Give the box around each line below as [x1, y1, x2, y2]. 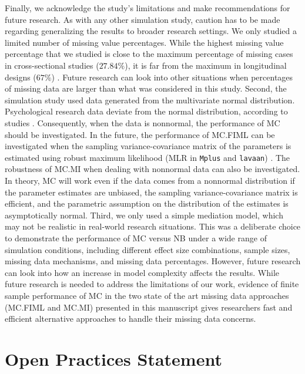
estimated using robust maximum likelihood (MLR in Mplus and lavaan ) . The [5, 151, 290, 163]
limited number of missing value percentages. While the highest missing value [5, 36, 284, 48]
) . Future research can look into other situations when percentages [51, 70, 293, 83]
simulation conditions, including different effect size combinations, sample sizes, [5, 243, 290, 255]
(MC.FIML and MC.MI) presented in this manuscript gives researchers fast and [5, 301, 293, 313]
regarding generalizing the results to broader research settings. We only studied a [5, 25, 297, 37]
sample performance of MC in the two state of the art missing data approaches [5, 289, 289, 301]
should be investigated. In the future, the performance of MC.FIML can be [5, 128, 275, 140]
